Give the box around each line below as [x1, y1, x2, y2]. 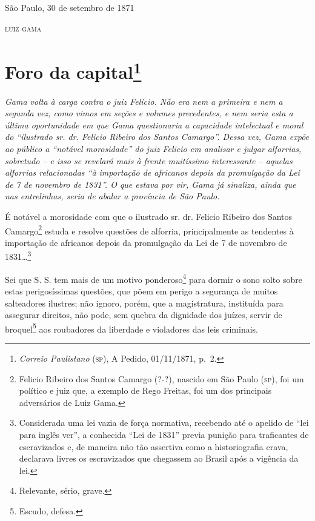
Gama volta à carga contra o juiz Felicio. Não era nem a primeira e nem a [5, 95, 283, 107]
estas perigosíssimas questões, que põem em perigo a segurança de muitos [5, 284, 278, 297]
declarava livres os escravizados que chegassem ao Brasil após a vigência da [19, 452, 299, 465]
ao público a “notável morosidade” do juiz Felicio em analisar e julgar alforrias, [5, 142, 302, 155]
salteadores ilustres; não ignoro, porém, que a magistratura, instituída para [5, 296, 283, 309]
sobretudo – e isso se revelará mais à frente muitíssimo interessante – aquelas [5, 154, 293, 167]
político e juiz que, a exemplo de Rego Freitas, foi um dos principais [19, 384, 272, 397]
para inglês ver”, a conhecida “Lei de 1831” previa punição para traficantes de [19, 428, 309, 440]
